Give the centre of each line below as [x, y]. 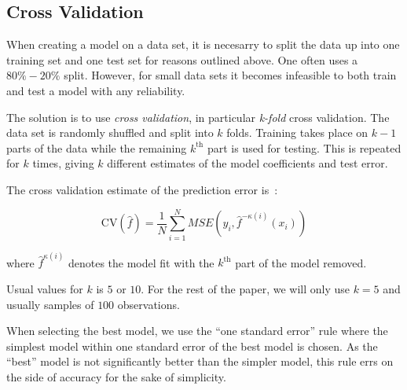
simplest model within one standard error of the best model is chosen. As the [192, 346]
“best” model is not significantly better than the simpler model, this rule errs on [200, 361]
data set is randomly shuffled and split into [110, 132]
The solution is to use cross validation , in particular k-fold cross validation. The [198, 117]
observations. [148, 304]
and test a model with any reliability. [96, 90]
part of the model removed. [301, 262]
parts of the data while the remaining [97, 147]
